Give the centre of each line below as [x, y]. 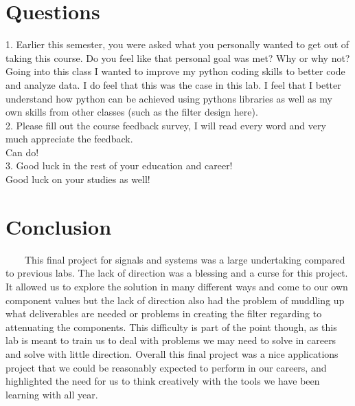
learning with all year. [52, 394]
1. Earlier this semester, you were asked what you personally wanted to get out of [177, 44]
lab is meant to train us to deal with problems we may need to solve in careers [171, 340]
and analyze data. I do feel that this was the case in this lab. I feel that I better [173, 84]
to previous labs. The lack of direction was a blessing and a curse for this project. [177, 273]
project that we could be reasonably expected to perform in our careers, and [166, 367]
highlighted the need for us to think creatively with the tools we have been [163, 381]
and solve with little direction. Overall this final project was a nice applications [172, 353]
